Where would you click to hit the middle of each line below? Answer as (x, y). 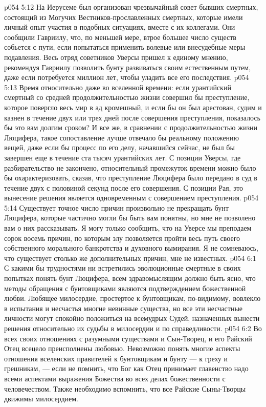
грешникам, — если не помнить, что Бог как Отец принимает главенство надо (126, 368)
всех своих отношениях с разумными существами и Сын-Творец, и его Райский (128, 338)
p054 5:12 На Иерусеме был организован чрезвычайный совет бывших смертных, (131, 7)
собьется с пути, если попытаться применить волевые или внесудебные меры (125, 47)
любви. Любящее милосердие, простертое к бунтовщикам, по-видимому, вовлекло (132, 298)
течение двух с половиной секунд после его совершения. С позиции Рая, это (124, 187)
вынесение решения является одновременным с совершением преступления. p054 (131, 198)
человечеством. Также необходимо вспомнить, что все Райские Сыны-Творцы (125, 388)
